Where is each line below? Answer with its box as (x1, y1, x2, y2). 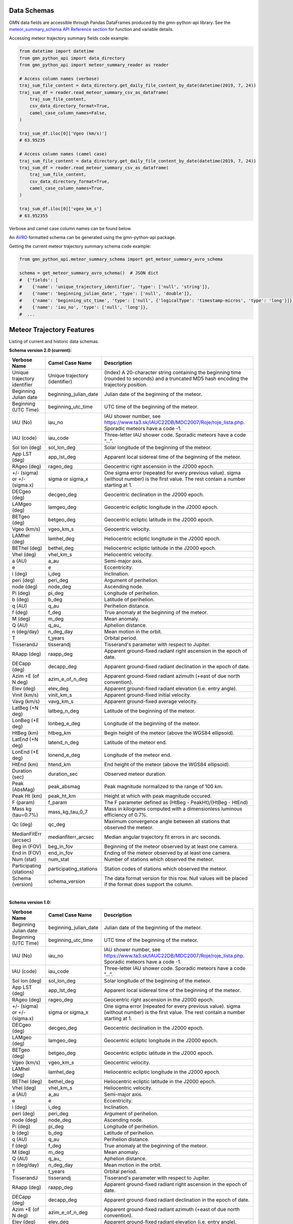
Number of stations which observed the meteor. (104, 856, 214, 863)
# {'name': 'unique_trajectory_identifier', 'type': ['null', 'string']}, (19, 284, 210, 289)
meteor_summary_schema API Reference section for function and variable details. (9, 26, 174, 32)
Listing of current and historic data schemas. (9, 338, 100, 345)
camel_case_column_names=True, (29, 186, 105, 191)
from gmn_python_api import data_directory (19, 55, 126, 61)
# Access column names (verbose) (19, 76, 100, 81)
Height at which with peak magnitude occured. (104, 792, 212, 799)
